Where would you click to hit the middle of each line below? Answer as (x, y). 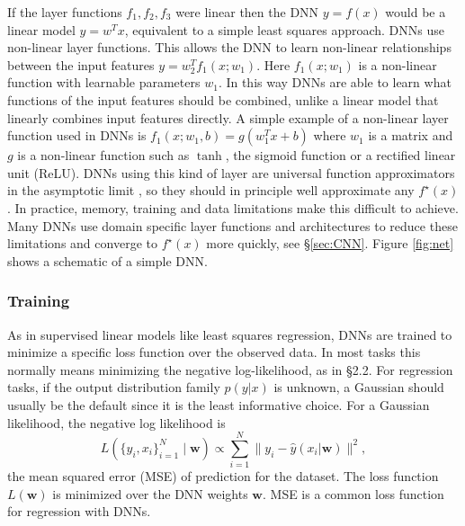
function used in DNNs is (77, 135)
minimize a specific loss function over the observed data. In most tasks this (214, 352)
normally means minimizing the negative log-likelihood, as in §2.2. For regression (230, 369)
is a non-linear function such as (103, 155)
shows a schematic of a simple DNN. (107, 260)
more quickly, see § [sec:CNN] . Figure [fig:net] (330, 243)
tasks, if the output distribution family (114, 387)
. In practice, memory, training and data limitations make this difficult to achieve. (233, 207)
